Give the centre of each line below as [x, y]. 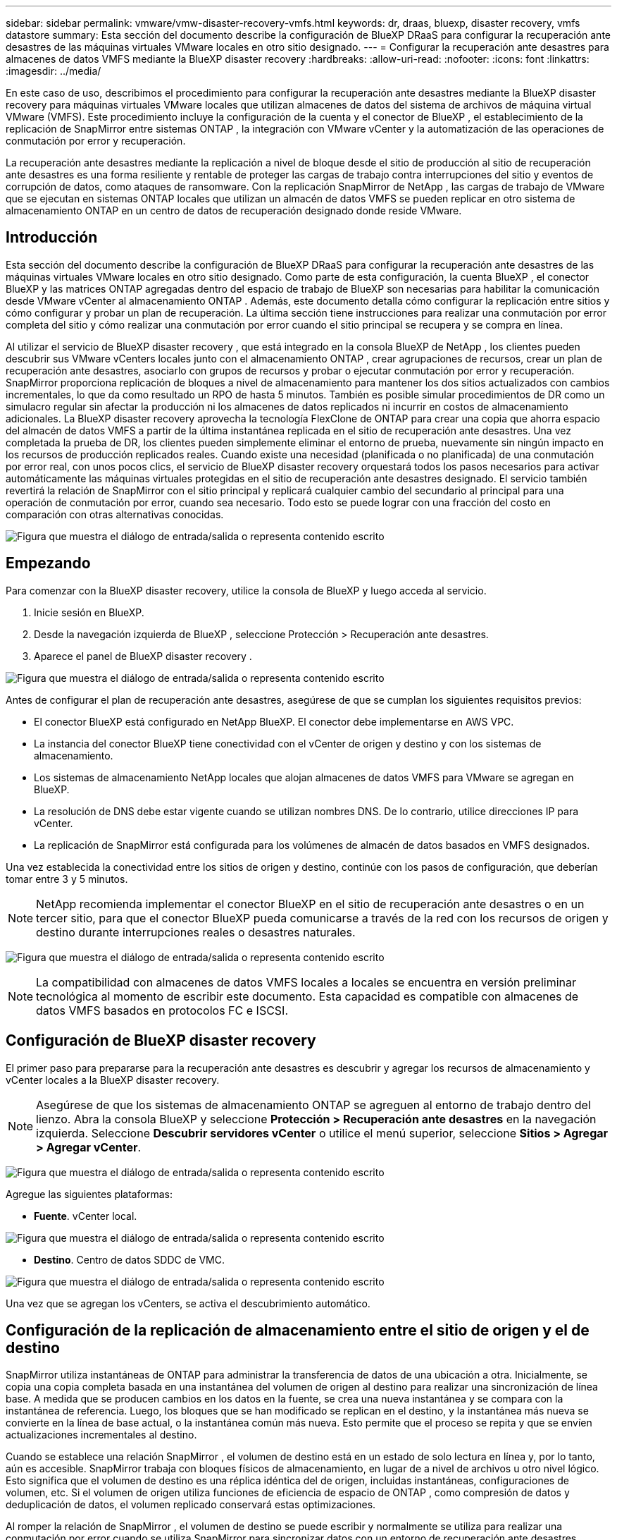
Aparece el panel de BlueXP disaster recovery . [143, 656]
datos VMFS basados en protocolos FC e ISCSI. [162, 1010]
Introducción [52, 238]
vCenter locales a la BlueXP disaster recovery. [113, 1080]
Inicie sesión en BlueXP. [89, 612]
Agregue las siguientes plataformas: [89, 1194]
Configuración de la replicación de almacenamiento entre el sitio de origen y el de [298, 1330]
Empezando [48, 563]
